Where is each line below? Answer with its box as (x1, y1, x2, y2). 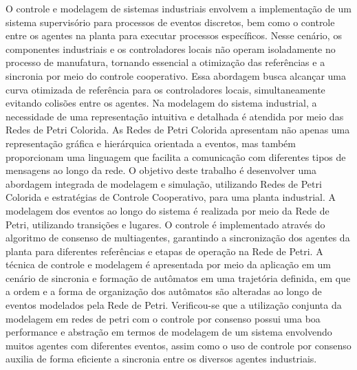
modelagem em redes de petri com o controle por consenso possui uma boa (6, 311, 321, 325)
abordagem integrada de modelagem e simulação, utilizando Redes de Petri (6, 176, 322, 191)
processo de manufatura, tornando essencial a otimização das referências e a (6, 55, 325, 69)
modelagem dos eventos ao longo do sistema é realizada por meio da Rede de (6, 203, 329, 217)
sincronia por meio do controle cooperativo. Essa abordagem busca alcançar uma (6, 68, 347, 83)
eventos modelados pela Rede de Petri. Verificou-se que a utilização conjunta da (6, 298, 342, 312)
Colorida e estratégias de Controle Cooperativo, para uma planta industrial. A (6, 190, 336, 204)
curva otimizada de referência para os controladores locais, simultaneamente (6, 82, 325, 96)
